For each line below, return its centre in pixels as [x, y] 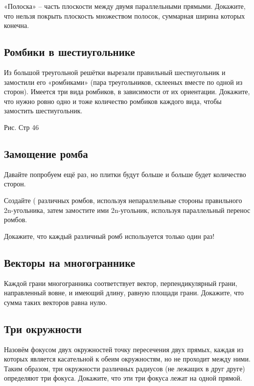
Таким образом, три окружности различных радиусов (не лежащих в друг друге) [125, 368]
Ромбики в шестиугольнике [69, 52]
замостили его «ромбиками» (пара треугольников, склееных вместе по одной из [123, 82]
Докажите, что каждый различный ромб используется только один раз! [109, 236]
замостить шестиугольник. [43, 111]
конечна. [17, 25]
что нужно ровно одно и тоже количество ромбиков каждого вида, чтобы [113, 101]
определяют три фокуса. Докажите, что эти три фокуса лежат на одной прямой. [123, 378]
